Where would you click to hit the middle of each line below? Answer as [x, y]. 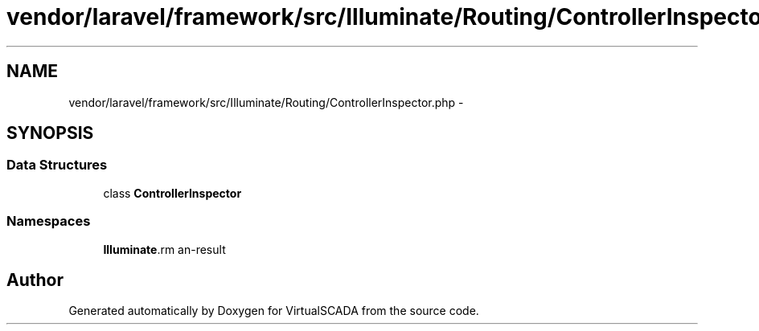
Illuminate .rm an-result [164, 249]
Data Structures [57, 165]
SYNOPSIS [50, 133]
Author [35, 280]
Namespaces [49, 221]
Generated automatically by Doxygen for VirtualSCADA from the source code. [274, 311]
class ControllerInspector [172, 193]
